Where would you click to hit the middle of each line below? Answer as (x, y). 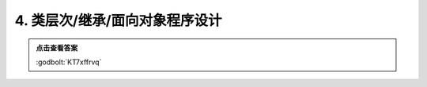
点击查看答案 (57, 48)
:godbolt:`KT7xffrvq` (69, 62)
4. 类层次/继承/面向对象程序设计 (118, 20)
